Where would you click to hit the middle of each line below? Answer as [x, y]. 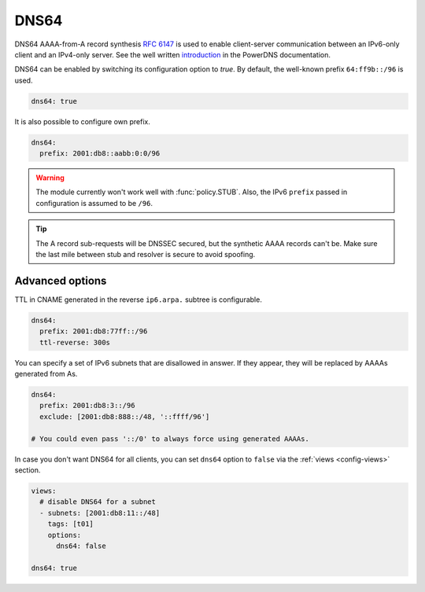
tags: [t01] [71, 524]
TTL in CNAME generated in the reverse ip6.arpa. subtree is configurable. [139, 300]
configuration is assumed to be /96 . [94, 203]
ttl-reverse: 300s [75, 342]
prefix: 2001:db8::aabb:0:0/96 [100, 154]
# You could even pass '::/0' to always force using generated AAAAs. [170, 439]
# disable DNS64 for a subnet [98, 502]
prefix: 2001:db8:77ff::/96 [94, 331]
